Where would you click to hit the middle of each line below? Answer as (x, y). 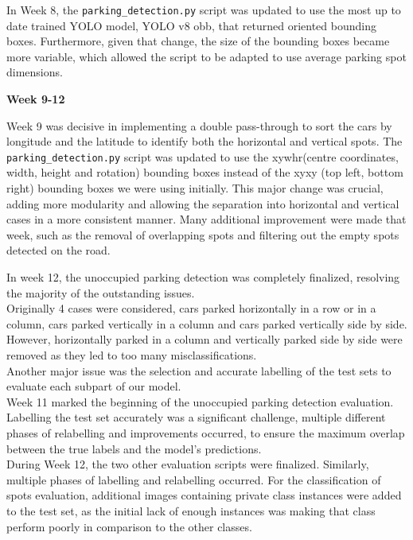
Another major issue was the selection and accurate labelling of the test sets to (199, 370)
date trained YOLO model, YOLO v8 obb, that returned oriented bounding (191, 25)
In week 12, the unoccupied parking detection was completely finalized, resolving (203, 277)
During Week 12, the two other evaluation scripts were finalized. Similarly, (188, 464)
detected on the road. (58, 250)
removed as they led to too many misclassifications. (132, 355)
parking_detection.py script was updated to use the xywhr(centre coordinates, (203, 156)
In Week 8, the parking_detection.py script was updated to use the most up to (204, 10)
